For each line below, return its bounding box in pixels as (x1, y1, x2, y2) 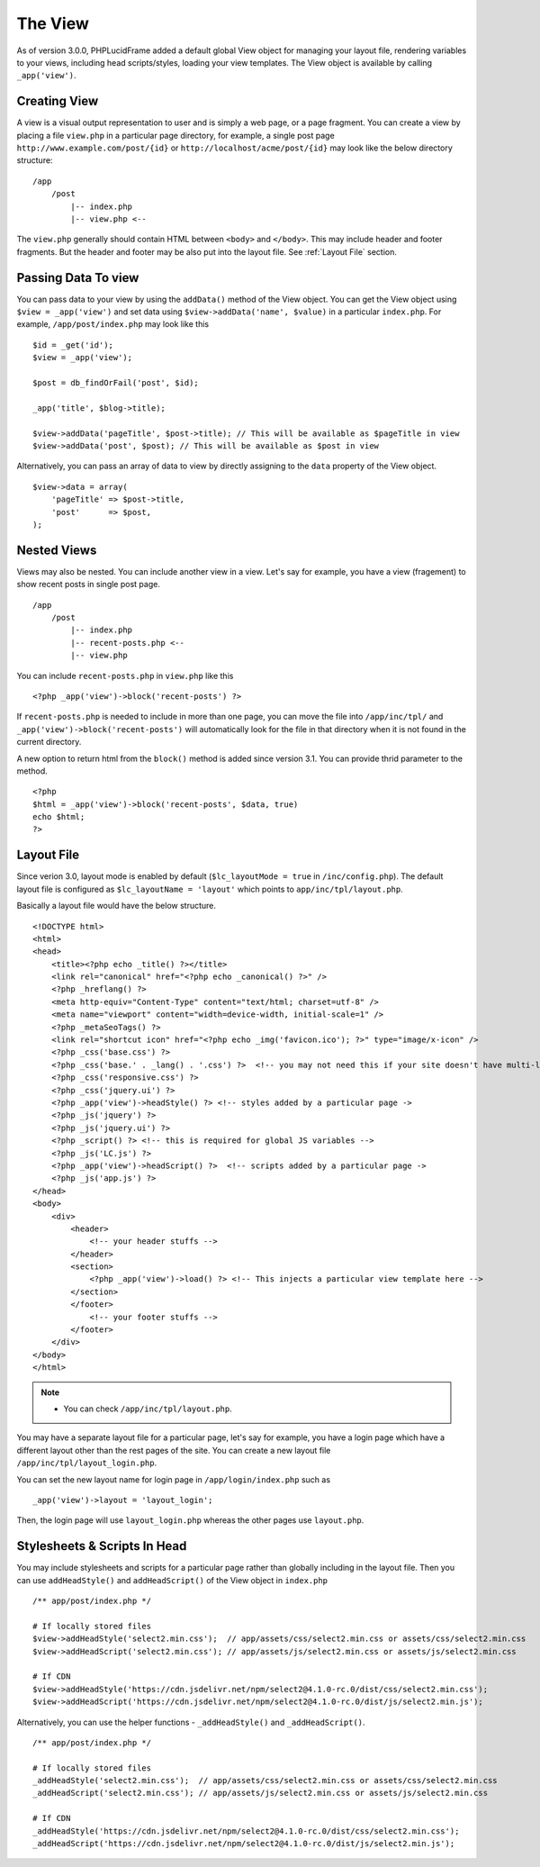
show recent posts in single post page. (16, 579, 161, 590)
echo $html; (32, 811, 85, 822)
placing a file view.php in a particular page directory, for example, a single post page (16, 130, 335, 140)
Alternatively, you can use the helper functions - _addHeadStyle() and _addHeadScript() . (16, 1717, 365, 1727)
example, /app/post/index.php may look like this (16, 319, 210, 330)
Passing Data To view (16, 270, 139, 285)
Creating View (16, 94, 99, 109)
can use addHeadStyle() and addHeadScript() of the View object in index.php (16, 1574, 328, 1585)
